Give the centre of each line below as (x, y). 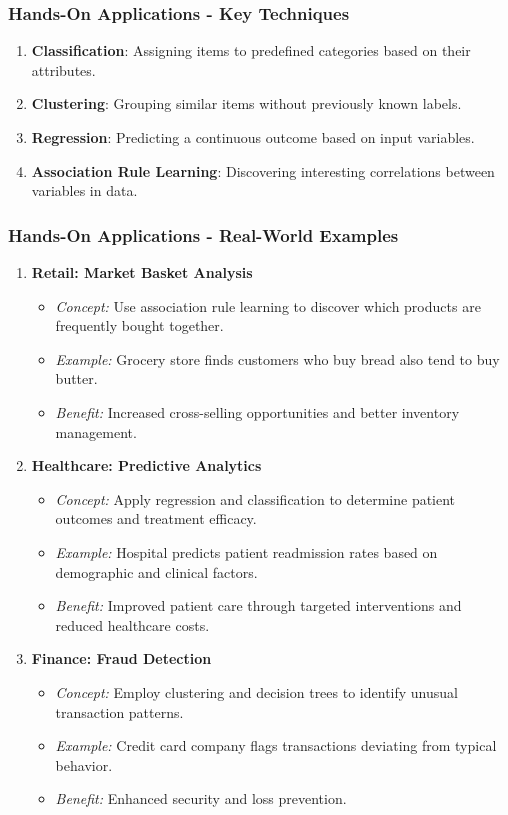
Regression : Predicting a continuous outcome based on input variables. (253, 137)
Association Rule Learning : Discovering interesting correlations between (263, 170)
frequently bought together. (139, 325)
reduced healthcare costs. (132, 624)
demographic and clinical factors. (156, 571)
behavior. (84, 764)
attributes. (63, 69)
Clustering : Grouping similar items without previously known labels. (246, 103)
